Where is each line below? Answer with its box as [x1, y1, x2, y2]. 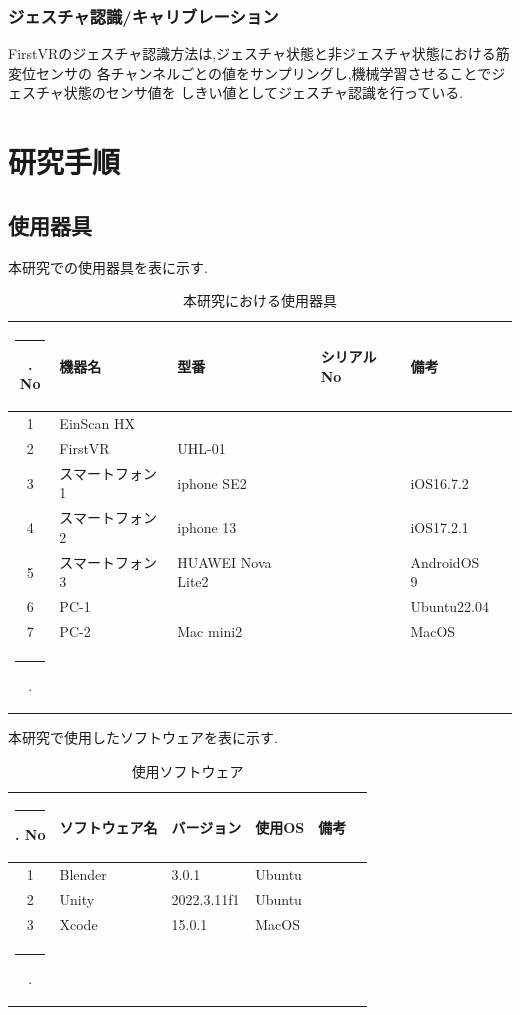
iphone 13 [177, 517, 237, 538]
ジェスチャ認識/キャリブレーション [8, 3, 279, 28]
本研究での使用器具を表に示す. [8, 256, 208, 277]
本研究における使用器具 [183, 290, 337, 311]
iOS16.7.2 [410, 472, 469, 493]
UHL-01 [177, 438, 226, 459]
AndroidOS [410, 551, 480, 572]
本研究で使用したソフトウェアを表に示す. [8, 726, 278, 747]
